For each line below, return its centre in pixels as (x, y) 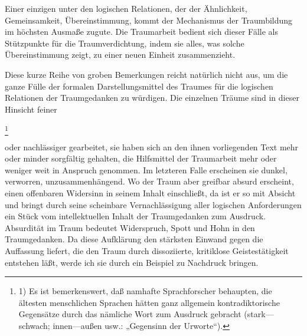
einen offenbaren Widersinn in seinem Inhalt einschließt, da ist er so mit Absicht (150, 193)
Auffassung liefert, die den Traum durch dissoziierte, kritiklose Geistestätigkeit (147, 251)
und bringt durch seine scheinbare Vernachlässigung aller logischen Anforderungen (153, 204)
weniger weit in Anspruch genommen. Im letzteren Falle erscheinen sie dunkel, (146, 169)
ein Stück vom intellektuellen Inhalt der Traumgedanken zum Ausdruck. (135, 216)
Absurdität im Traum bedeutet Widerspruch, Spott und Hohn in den (130, 227)
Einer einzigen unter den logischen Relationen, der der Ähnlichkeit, (126, 8)
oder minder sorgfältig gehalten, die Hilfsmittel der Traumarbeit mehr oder (141, 158)
